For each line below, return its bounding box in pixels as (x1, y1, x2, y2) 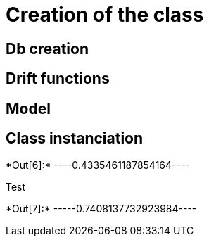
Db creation (6, 39, 89, 58)
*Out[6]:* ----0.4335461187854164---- (6, 159, 190, 172)
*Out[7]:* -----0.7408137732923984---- (6, 203, 197, 215)
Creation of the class (6, 3, 204, 27)
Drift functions (6, 70, 110, 88)
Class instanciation (6, 129, 144, 148)
